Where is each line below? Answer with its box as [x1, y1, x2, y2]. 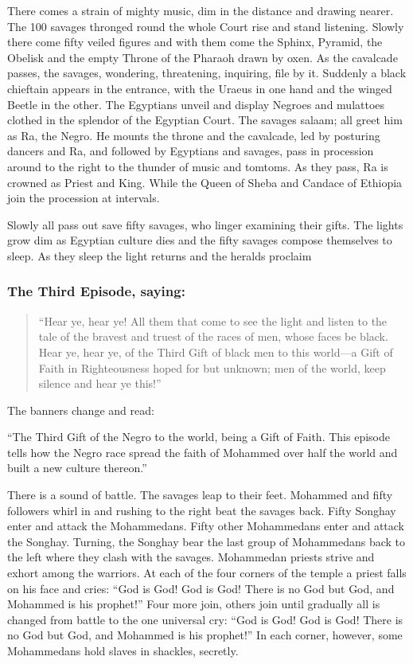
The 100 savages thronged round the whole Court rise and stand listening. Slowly [7, 18, 404, 34]
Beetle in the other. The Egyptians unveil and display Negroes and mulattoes [7, 96, 385, 112]
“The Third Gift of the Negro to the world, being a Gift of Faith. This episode [7, 428, 390, 445]
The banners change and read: [7, 401, 154, 418]
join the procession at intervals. [7, 189, 160, 206]
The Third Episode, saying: [7, 281, 185, 301]
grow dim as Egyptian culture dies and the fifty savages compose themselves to [7, 232, 392, 248]
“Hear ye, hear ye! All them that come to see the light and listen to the [38, 312, 388, 329]
